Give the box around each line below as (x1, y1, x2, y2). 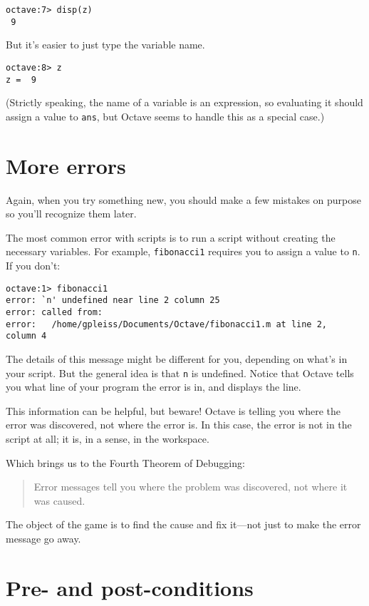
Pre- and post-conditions (6, 572, 254, 602)
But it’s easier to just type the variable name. (6, 37, 205, 52)
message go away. (6, 530, 81, 545)
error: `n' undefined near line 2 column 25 (6, 295, 220, 306)
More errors (6, 150, 126, 180)
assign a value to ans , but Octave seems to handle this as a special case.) (6, 108, 325, 123)
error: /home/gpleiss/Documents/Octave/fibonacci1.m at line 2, (6, 319, 328, 329)
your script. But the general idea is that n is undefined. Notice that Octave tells (6, 365, 354, 380)
